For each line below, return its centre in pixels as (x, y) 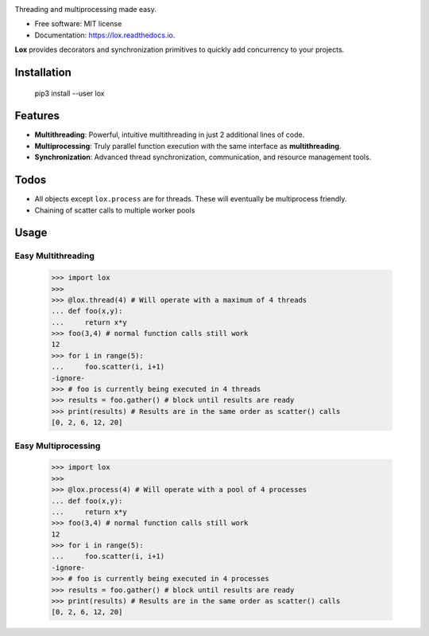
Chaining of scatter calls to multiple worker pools (115, 210)
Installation (43, 72)
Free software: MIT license (78, 24)
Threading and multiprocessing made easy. (85, 9)
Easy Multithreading (54, 256)
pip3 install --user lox (70, 93)
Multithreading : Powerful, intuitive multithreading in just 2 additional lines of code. (170, 135)
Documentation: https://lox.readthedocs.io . (105, 35)
